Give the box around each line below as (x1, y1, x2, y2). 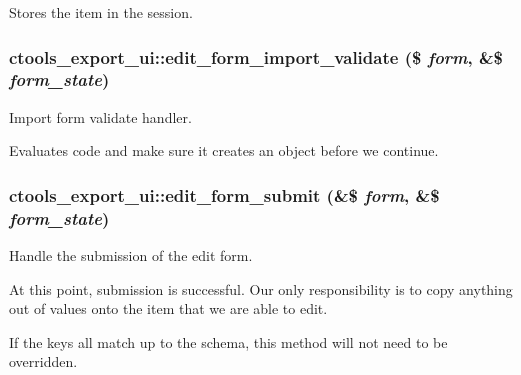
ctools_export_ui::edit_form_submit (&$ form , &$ (9, 182, 440, 207)
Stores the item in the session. (9, 2, 193, 22)
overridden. (9, 351, 78, 372)
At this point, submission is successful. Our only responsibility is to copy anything (9, 278, 513, 299)
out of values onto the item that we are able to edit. (9, 298, 328, 319)
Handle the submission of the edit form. (9, 245, 253, 266)
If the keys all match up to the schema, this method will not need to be (9, 331, 448, 352)
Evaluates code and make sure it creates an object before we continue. (9, 140, 439, 161)
